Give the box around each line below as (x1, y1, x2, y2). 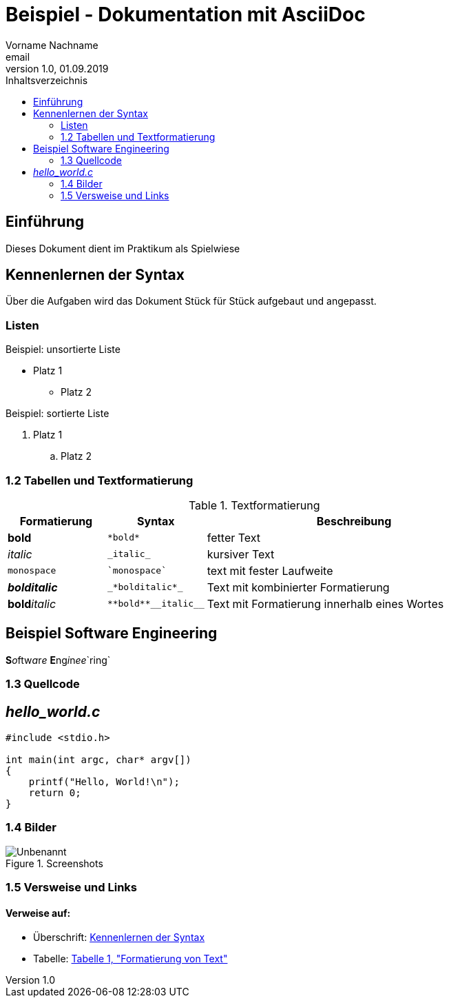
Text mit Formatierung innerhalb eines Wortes (207, 596, 444, 611)
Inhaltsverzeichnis (6, 74, 88, 86)
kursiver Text (207, 547, 275, 561)
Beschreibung (316, 514, 392, 528)
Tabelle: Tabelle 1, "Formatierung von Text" (33, 953, 228, 965)
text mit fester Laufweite (207, 563, 333, 578)
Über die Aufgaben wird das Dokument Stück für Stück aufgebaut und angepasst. (6, 295, 377, 307)
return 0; (28, 787, 81, 798)
